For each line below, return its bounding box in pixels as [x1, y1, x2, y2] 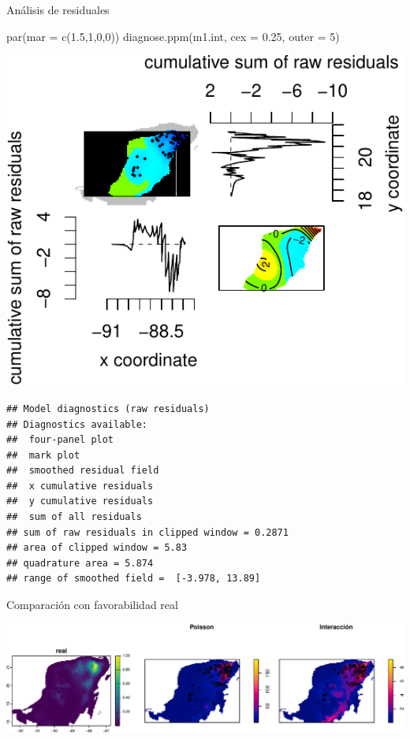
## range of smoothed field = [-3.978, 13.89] [6, 573, 261, 585]
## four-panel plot [6, 434, 114, 446]
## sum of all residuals [6, 511, 142, 523]
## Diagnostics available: [6, 418, 147, 430]
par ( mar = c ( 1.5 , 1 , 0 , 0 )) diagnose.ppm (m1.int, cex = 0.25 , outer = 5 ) [6, 28, 340, 44]
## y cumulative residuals [6, 496, 154, 507]
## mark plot [6, 449, 80, 461]
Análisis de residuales [6, 2, 110, 17]
